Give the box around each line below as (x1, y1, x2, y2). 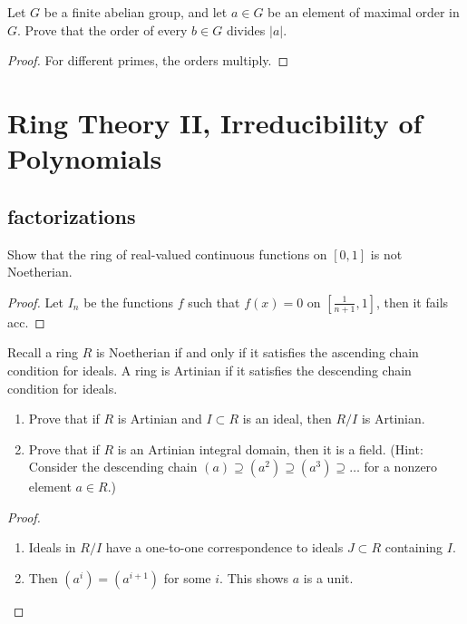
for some (163, 569, 211, 588)
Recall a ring (7, 343, 79, 362)
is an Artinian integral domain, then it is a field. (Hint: (117, 439, 423, 458)
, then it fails (376, 292, 449, 311)
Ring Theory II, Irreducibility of (7, 103, 423, 141)
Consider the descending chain (28, 457, 198, 476)
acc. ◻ (7, 312, 45, 331)
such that (188, 292, 240, 311)
